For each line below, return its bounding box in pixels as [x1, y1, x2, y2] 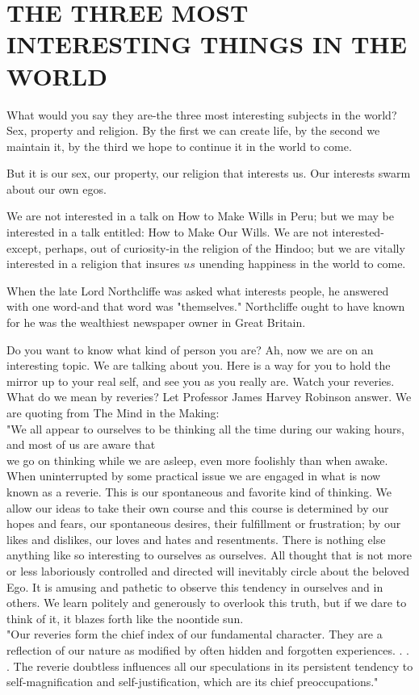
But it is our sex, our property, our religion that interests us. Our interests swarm [6, 165, 411, 182]
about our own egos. [6, 180, 107, 197]
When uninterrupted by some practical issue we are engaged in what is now [6, 467, 381, 484]
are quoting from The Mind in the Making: [6, 404, 220, 421]
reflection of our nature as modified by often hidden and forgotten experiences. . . [6, 641, 409, 658]
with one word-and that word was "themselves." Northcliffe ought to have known [6, 298, 405, 315]
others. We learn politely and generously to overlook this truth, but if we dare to [6, 594, 407, 611]
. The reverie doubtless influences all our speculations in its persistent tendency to [6, 657, 413, 674]
